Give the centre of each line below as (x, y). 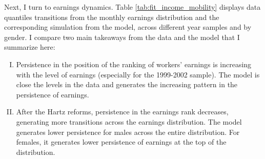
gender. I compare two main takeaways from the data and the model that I (122, 37)
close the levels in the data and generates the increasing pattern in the (127, 84)
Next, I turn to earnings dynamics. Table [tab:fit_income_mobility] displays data (132, 7)
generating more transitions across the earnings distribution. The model (129, 121)
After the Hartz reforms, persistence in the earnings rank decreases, (122, 112)
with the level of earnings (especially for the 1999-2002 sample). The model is (138, 74)
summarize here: (30, 47)
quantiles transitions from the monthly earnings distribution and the (112, 17)
